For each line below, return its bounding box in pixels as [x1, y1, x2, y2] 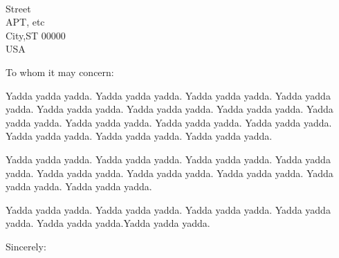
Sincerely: [6, 239, 46, 253]
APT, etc [6, 15, 45, 29]
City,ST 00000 [6, 28, 66, 42]
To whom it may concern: [6, 64, 114, 79]
